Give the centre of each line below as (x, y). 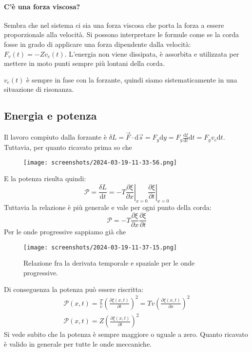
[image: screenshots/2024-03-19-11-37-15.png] (100, 247)
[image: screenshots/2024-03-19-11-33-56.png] (100, 163)
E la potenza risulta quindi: (45, 178)
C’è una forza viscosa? (42, 6)
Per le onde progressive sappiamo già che (65, 232)
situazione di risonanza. (39, 89)
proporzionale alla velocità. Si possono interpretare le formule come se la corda (121, 34)
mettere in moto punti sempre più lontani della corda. (84, 63)
